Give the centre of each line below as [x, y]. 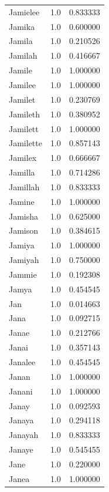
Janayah [24, 435]
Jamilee [23, 84]
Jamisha [24, 216]
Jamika [22, 26]
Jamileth [25, 114]
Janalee [22, 362]
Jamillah [24, 186]
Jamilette [25, 143]
